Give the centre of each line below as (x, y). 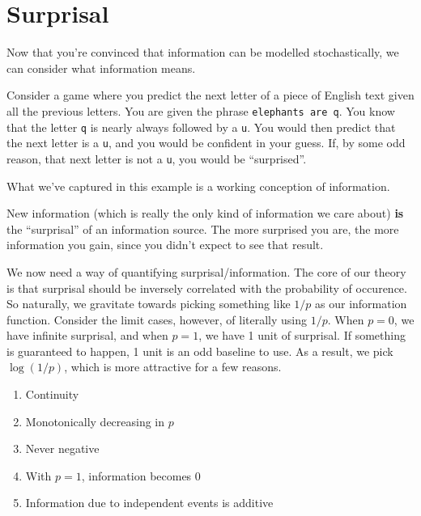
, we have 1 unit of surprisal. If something (302, 335)
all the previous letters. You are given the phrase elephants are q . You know (201, 110)
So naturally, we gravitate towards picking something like (149, 304)
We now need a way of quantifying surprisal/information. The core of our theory (206, 271)
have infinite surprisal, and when (87, 335)
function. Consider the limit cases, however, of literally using (157, 319)
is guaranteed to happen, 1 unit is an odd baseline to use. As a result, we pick (200, 351)
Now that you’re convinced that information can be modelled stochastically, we (203, 52)
